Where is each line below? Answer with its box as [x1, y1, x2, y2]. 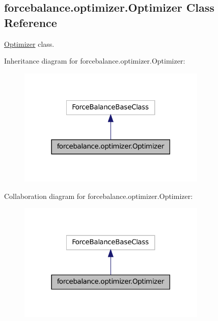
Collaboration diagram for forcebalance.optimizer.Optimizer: [4, 190, 193, 201]
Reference [4, 14, 57, 30]
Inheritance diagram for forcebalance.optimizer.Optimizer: [4, 55, 185, 66]
